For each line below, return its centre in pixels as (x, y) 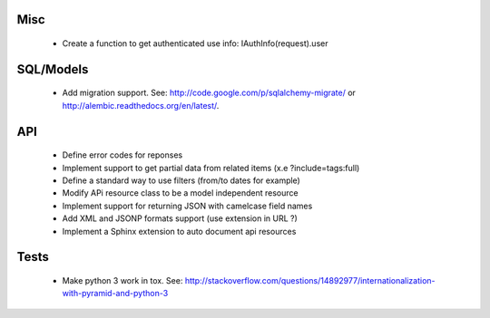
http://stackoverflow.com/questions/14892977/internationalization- (310, 280)
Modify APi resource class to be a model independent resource (180, 193)
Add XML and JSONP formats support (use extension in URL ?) (180, 218)
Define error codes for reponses (122, 155)
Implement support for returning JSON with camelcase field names (187, 206)
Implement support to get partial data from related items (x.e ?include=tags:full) (211, 168)
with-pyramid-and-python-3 (115, 294)
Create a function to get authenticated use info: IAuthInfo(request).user (195, 43)
